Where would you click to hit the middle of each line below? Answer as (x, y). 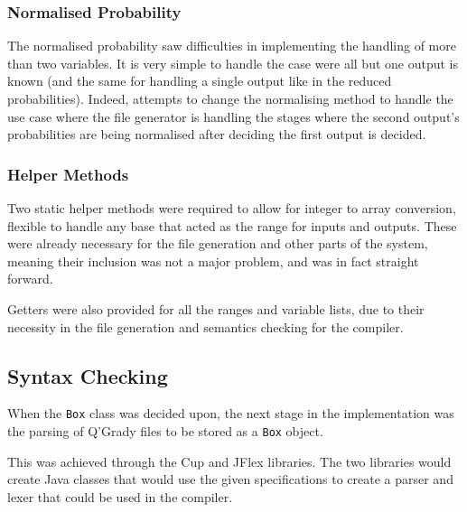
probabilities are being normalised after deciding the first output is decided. (217, 134)
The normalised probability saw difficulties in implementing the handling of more (232, 46)
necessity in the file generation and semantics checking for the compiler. (205, 326)
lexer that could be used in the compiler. (120, 496)
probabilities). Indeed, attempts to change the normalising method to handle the (230, 98)
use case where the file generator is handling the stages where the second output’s (233, 116)
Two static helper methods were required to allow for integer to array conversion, (232, 208)
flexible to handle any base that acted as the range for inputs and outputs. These (232, 225)
